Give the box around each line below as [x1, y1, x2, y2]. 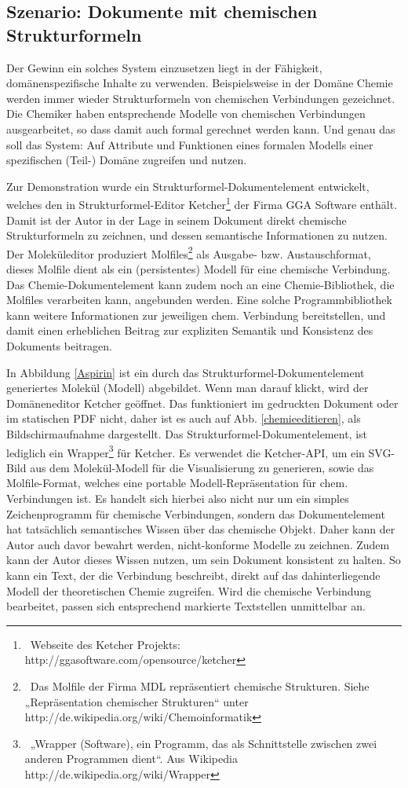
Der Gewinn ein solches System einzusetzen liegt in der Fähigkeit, [6, 59, 322, 75]
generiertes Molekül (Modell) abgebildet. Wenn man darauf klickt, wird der [6, 379, 369, 396]
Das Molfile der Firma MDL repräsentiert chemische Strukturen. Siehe [30, 677, 370, 694]
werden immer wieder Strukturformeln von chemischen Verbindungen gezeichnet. [6, 90, 395, 106]
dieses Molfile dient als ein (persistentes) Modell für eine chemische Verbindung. [6, 261, 391, 277]
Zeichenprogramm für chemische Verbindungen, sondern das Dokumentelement [6, 505, 385, 522]
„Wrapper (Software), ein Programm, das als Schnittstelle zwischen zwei [30, 735, 377, 751]
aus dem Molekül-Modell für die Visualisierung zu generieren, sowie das [30, 459, 374, 475]
